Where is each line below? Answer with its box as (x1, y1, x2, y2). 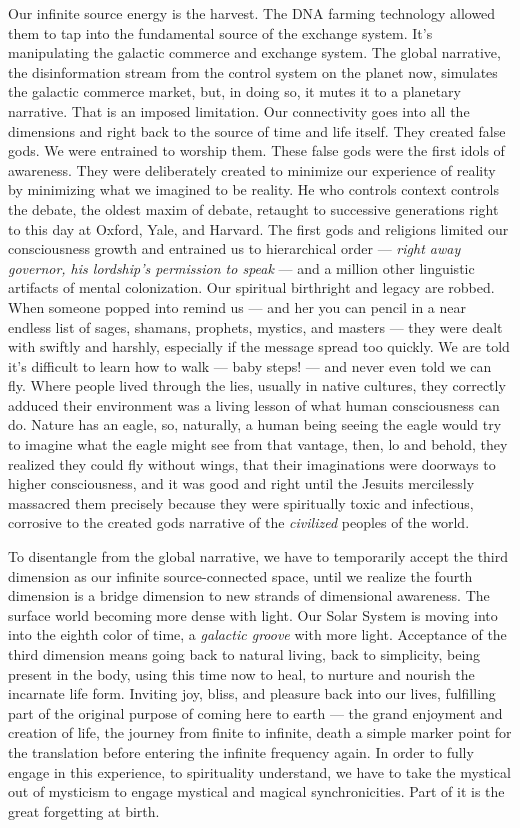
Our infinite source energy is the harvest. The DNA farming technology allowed (8, 3, 496, 23)
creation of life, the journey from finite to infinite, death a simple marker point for (8, 722, 512, 743)
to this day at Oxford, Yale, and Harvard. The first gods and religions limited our (8, 218, 509, 239)
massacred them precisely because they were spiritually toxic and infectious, (8, 492, 474, 513)
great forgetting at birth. (8, 800, 160, 821)
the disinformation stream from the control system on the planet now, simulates (8, 61, 498, 82)
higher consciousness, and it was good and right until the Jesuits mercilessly (8, 473, 475, 494)
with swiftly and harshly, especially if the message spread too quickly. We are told (8, 336, 510, 357)
